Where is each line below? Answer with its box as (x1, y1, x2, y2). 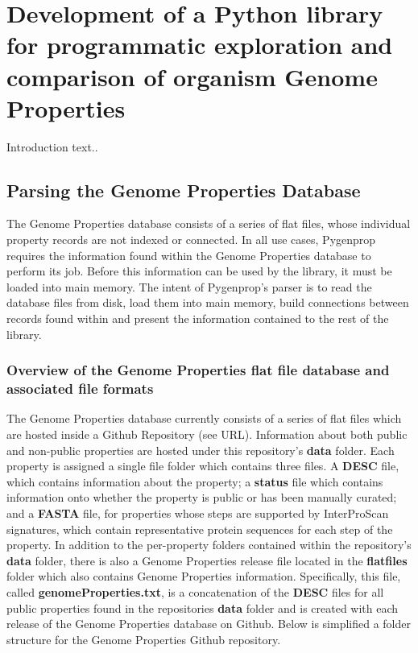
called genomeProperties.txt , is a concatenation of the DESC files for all (6, 583, 384, 600)
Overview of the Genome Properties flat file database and (6, 360, 390, 380)
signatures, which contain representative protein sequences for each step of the (6, 520, 393, 537)
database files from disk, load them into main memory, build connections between (6, 294, 409, 311)
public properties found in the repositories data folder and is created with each (6, 599, 399, 616)
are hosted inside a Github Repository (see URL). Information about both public (6, 425, 408, 442)
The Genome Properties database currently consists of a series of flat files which (6, 410, 402, 427)
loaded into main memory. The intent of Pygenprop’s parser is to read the (6, 278, 372, 295)
